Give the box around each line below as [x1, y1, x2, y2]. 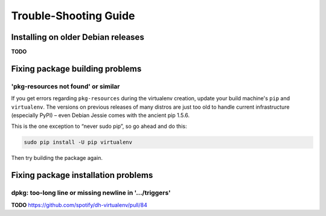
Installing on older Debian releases [11, 32, 144, 42]
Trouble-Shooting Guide [11, 9, 135, 22]
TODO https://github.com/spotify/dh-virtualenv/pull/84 [11, 201, 147, 208]
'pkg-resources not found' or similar [11, 82, 120, 91]
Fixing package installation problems [11, 170, 153, 180]
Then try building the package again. [11, 154, 103, 162]
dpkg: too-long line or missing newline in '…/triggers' [11, 189, 171, 197]
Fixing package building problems [11, 63, 142, 74]
